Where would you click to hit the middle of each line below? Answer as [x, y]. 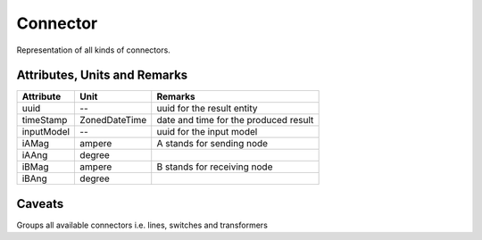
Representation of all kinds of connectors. [94, 50]
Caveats [40, 204]
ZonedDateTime [113, 120]
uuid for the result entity [207, 109]
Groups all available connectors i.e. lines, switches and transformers [142, 225]
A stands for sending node [212, 144]
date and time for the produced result [235, 120]
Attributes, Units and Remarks [102, 75]
